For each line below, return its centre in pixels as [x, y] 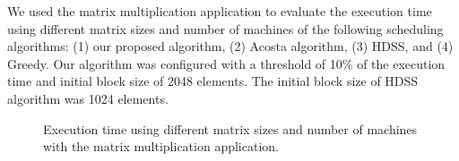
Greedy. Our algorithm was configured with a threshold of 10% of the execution [226, 63]
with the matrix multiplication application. [161, 146]
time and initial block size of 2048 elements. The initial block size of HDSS [213, 81]
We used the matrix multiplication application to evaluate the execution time [220, 11]
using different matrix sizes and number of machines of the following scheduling [225, 28]
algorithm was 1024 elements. [88, 98]
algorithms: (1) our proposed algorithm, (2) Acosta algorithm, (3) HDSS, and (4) [230, 46]
